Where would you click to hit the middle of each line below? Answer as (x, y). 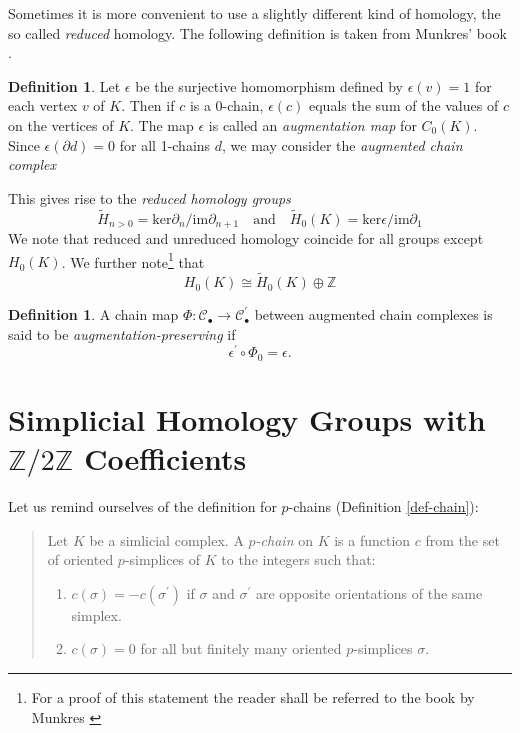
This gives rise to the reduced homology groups (149, 197)
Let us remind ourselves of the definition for (142, 506)
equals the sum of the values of (404, 105)
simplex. (96, 614)
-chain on (284, 539)
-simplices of (162, 559)
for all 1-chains (165, 144)
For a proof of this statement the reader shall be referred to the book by (253, 697)
